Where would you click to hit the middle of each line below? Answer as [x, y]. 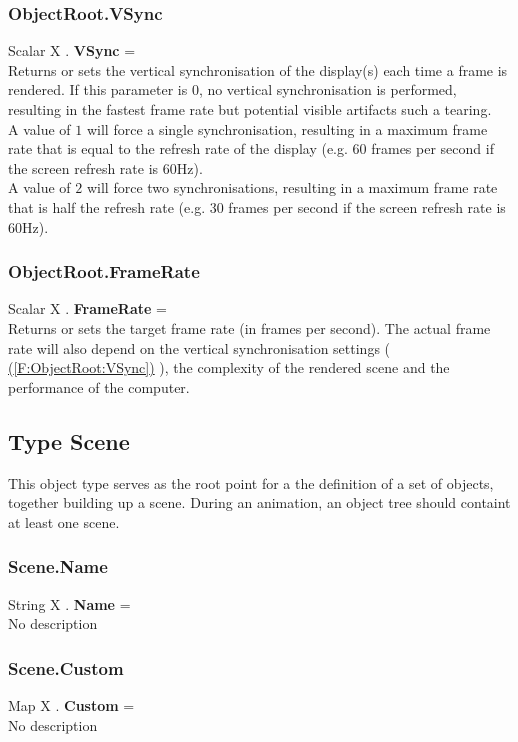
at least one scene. [64, 521]
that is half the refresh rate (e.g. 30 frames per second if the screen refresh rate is [257, 206]
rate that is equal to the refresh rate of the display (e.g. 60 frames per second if [251, 148]
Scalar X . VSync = [72, 50]
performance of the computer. [99, 386]
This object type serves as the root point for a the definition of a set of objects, [251, 482]
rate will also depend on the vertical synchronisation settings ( [199, 347]
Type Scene [69, 440]
